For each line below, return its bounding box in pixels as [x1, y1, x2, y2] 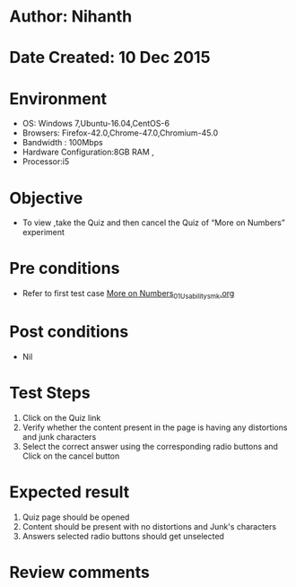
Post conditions [9, 321, 129, 342]
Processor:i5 [22, 156, 70, 167]
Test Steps [9, 383, 91, 403]
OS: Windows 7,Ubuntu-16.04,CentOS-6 [22, 118, 170, 129]
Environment [9, 88, 108, 109]
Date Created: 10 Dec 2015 [9, 48, 211, 68]
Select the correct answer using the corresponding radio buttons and [22, 441, 278, 451]
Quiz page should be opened [22, 512, 130, 522]
